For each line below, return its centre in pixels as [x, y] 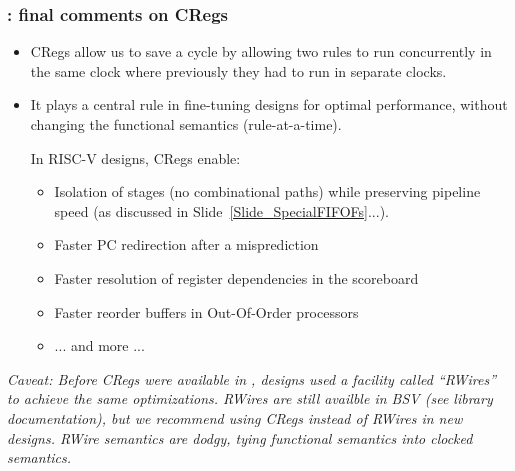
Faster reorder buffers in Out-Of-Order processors [206, 311]
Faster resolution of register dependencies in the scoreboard [236, 277]
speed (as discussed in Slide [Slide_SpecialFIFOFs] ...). [221, 210]
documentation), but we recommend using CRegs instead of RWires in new [235, 417]
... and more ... [99, 345]
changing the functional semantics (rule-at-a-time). [186, 124]
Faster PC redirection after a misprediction [186, 244]
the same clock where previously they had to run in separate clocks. [238, 70]
